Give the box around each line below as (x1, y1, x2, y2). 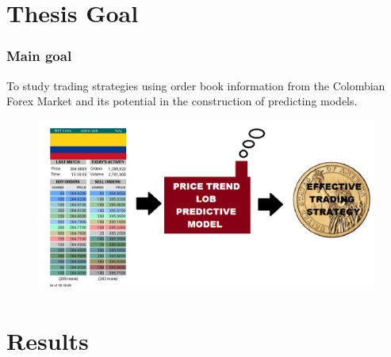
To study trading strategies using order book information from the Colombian (6, 77, 385, 93)
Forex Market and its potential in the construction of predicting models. (6, 93, 358, 109)
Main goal (6, 46, 72, 66)
